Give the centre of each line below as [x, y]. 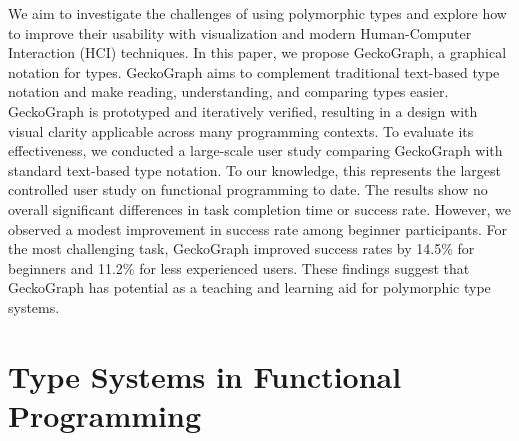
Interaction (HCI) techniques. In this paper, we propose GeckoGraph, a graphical [257, 52]
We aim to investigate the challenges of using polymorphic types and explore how [257, 13]
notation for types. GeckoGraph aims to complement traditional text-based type [254, 71]
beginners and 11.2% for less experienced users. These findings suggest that [239, 267]
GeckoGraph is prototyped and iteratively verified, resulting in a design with [243, 110]
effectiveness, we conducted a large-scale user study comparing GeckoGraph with [255, 150]
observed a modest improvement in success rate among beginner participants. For [258, 228]
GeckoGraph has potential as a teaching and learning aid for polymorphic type [249, 287]
